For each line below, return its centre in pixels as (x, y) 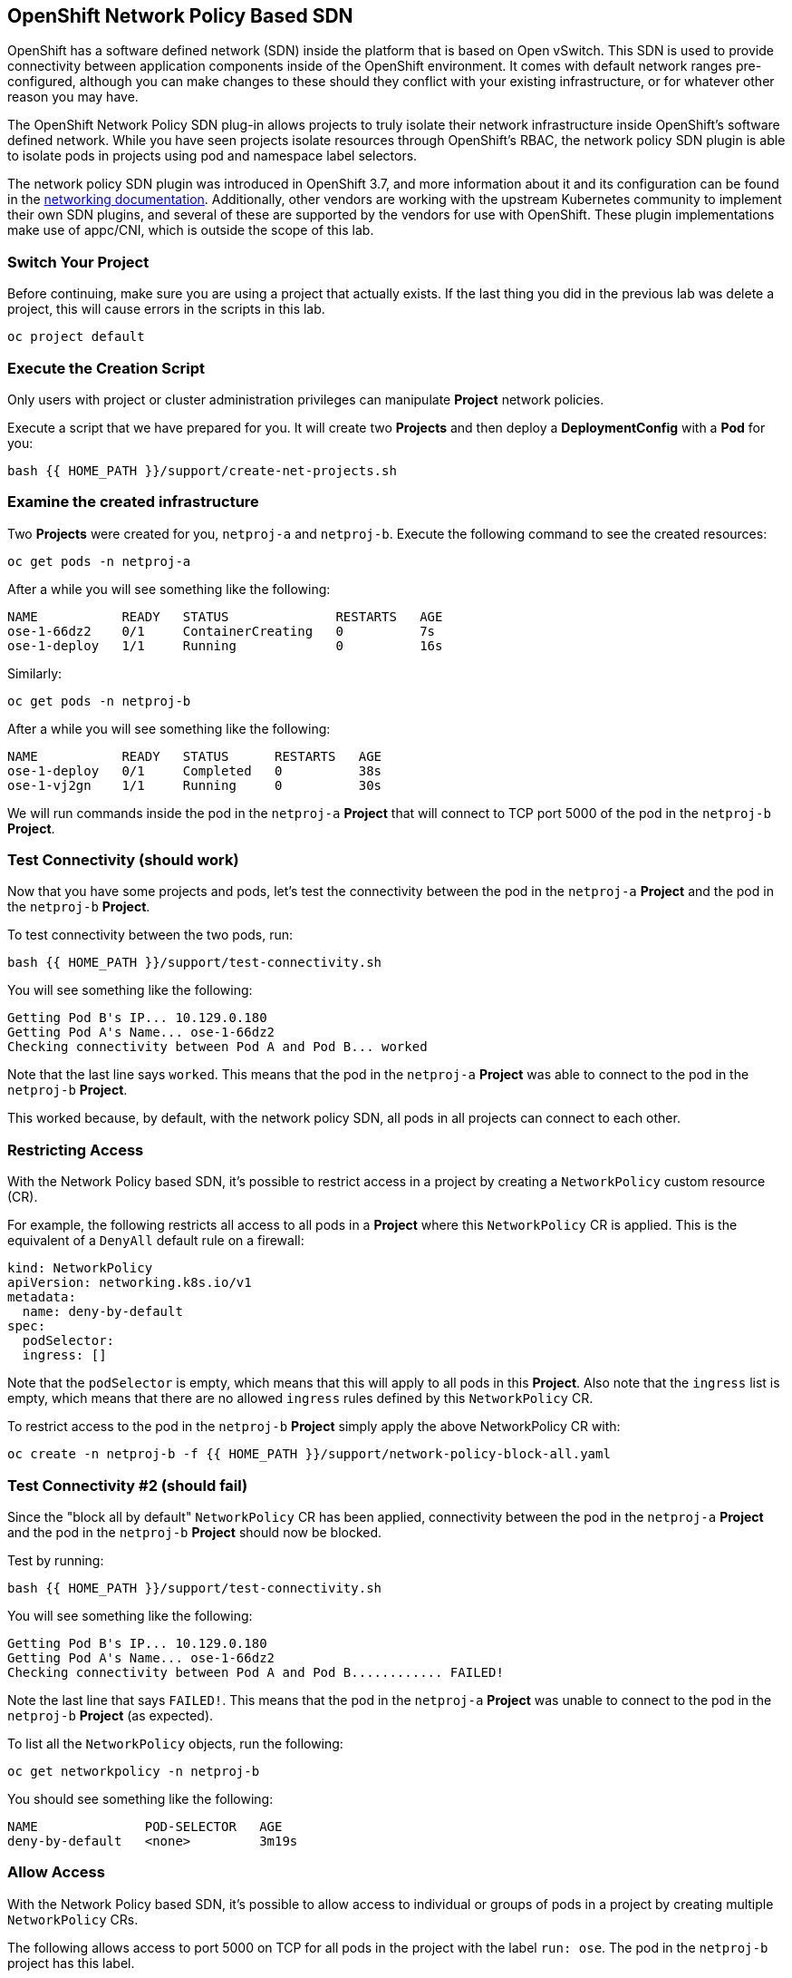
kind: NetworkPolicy (80, 1268)
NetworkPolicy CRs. (73, 1919)
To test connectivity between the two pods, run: (150, 935)
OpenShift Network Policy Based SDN (180, 16)
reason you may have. (73, 97)
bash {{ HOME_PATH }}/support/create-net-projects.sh (202, 470)
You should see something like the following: (140, 1798)
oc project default (76, 337)
